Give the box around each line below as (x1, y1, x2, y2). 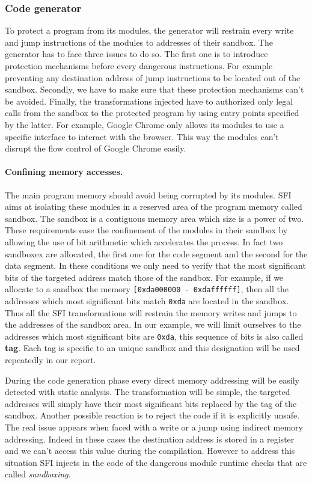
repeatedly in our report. (5, 354, 96, 366)
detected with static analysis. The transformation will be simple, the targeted (5, 385, 290, 398)
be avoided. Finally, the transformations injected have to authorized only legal (5, 94, 293, 107)
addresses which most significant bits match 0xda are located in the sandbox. (5, 294, 289, 307)
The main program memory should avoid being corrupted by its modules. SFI (5, 188, 292, 201)
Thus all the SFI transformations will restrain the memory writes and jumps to (5, 306, 297, 319)
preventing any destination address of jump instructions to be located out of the (5, 71, 301, 84)
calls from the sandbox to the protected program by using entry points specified (5, 106, 299, 119)
